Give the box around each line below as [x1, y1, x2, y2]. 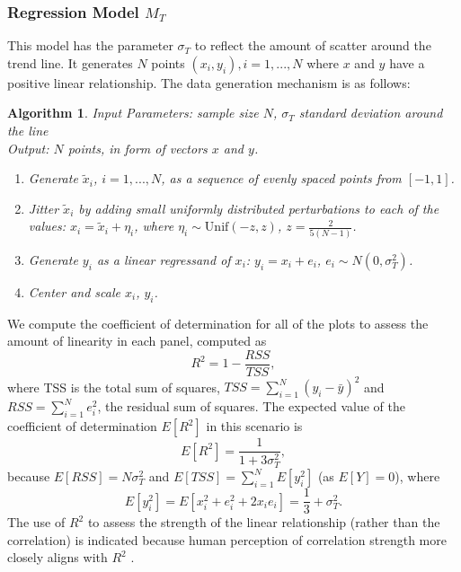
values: [28, 216, 66, 235]
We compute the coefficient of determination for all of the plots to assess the [7, 313, 429, 332]
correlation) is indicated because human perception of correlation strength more [7, 530, 447, 549]
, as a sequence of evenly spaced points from [161, 169, 402, 188]
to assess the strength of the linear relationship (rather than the [87, 513, 440, 532]
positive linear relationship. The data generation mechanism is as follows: [7, 73, 411, 92]
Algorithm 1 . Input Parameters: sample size [7, 103, 259, 122]
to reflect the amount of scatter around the [194, 36, 431, 55]
